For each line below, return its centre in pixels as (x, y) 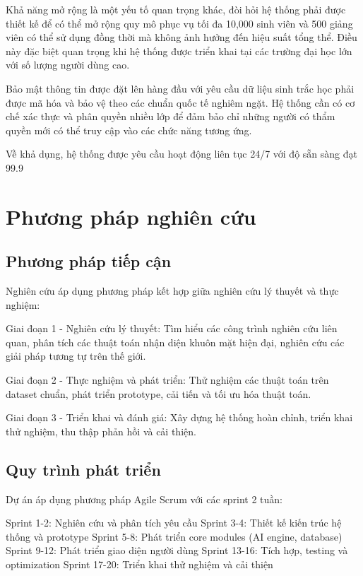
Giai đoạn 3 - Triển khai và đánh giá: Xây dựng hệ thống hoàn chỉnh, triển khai (179, 417)
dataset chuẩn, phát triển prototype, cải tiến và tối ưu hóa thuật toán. (159, 393)
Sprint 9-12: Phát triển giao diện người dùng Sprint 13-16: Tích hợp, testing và (177, 550)
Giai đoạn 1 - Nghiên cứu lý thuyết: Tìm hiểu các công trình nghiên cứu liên (172, 328)
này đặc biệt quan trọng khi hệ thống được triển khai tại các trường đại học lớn (179, 51)
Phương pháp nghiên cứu (131, 216)
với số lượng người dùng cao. (68, 65)
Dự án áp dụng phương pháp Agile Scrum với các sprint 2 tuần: (144, 499)
